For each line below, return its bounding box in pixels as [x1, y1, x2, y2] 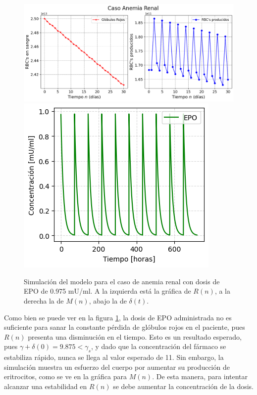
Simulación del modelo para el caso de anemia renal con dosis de [24, 276, 220, 286]
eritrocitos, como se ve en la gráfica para [4, 371, 127, 382]
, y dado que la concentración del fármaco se [91, 341, 226, 351]
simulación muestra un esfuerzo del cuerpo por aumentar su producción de [4, 361, 230, 372]
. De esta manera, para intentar [152, 371, 248, 382]
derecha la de [24, 296, 64, 306]
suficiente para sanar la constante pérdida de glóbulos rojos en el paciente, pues [4, 322, 245, 332]
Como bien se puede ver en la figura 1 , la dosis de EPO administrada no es [4, 312, 232, 322]
